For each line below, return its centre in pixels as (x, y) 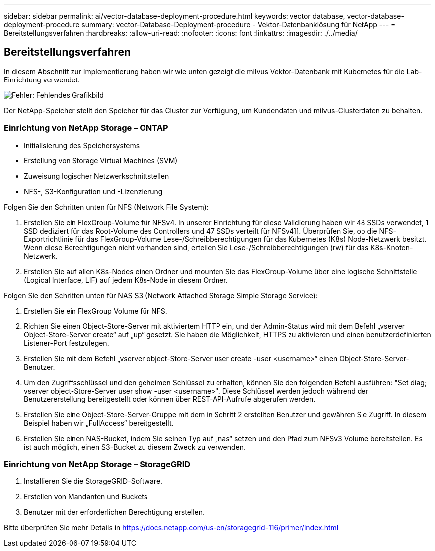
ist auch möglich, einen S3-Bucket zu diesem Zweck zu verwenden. (135, 447)
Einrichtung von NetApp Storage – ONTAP (86, 128)
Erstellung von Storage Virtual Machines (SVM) (101, 160)
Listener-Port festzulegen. (67, 343)
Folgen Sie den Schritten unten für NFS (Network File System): (106, 207)
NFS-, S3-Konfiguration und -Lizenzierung (93, 191)
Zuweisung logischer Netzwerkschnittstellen (97, 176)
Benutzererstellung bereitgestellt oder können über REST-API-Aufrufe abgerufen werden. (170, 399)
